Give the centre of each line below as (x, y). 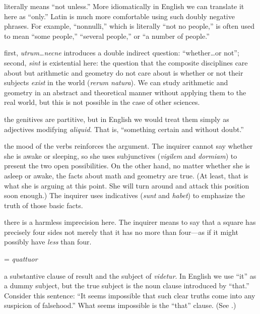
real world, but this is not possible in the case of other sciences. (102, 102)
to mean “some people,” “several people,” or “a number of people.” (107, 36)
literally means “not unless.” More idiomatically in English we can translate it (124, 6)
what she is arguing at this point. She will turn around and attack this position (127, 185)
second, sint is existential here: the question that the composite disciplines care (126, 62)
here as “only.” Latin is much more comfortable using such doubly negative (119, 16)
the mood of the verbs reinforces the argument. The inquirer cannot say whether (128, 146)
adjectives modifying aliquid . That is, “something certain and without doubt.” (124, 129)
